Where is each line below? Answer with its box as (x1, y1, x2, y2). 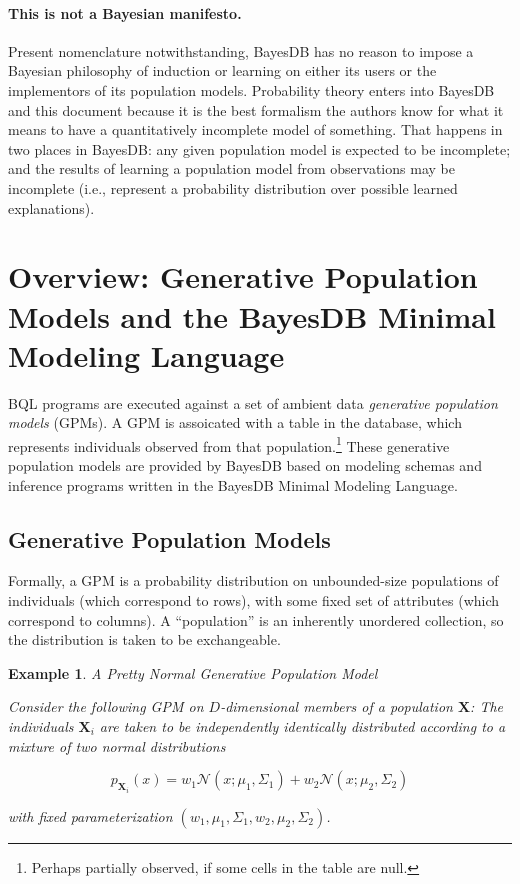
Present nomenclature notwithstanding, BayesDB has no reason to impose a (8, 40, 474, 61)
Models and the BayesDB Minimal (8, 295, 496, 336)
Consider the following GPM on (8, 696, 204, 717)
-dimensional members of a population (220, 696, 453, 717)
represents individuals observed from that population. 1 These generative (8, 432, 450, 456)
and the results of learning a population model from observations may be (8, 158, 455, 179)
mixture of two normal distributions (8, 735, 226, 756)
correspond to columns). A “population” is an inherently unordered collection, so (8, 609, 504, 630)
